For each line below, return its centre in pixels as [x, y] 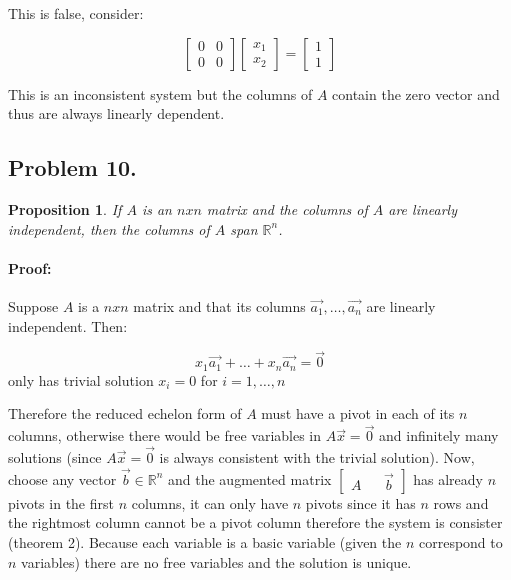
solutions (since [55, 457]
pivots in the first [61, 502]
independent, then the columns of [109, 228]
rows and [461, 502]
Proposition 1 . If [65, 208]
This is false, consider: [76, 13]
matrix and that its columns [219, 305]
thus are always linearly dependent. [116, 113]
